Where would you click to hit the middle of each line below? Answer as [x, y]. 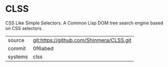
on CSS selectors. [24, 28]
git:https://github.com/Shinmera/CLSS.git [82, 40]
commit [17, 48]
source [16, 40]
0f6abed [43, 48]
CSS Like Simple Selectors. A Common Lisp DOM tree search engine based [84, 23]
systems [18, 56]
